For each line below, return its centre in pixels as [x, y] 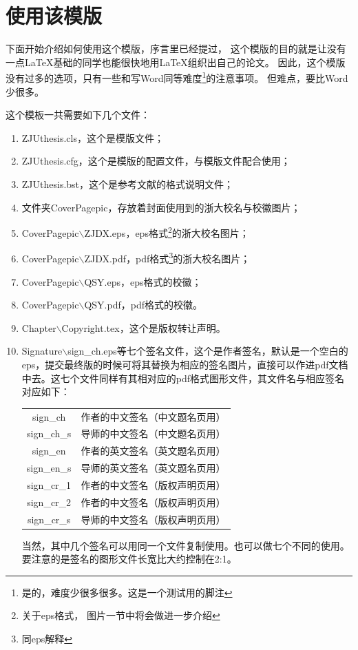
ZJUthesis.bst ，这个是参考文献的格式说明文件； [128, 184]
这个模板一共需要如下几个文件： [78, 115]
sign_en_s [49, 468]
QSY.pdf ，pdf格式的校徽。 [143, 305]
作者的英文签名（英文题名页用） [153, 451]
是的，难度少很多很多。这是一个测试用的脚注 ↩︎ [127, 592]
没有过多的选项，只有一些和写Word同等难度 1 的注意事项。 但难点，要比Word [177, 77]
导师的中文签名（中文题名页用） [153, 433]
